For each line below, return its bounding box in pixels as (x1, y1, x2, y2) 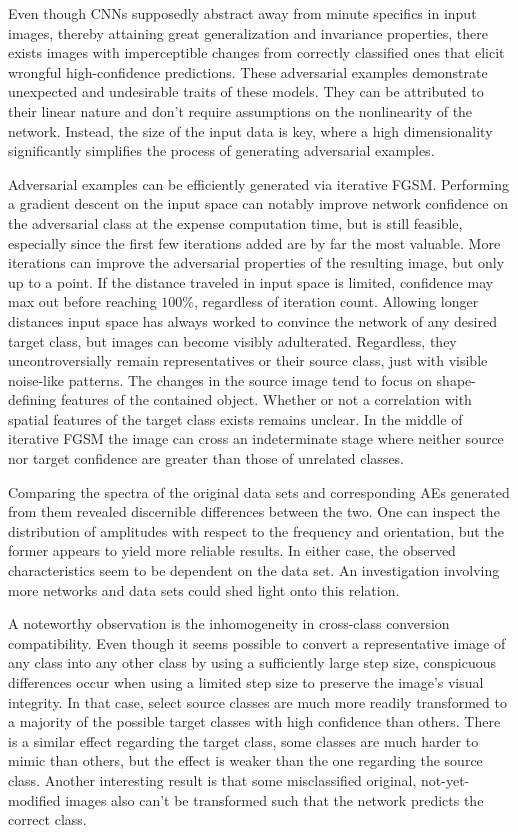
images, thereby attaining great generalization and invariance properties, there (8, 22, 488, 43)
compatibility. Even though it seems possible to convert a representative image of (8, 632, 506, 653)
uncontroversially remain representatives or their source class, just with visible (8, 350, 488, 371)
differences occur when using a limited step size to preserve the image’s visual (8, 672, 484, 692)
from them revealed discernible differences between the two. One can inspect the (8, 501, 500, 522)
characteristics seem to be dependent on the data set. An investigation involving (8, 560, 500, 581)
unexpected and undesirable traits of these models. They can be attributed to (8, 81, 484, 102)
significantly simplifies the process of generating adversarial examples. (8, 140, 435, 161)
